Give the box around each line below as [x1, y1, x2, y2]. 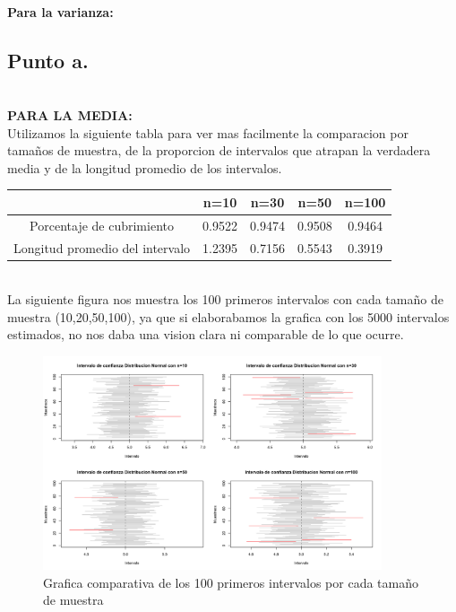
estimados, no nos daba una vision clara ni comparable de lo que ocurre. [7, 325, 404, 344]
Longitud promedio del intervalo [13, 238, 191, 257]
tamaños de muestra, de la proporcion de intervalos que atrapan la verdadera [7, 141, 431, 160]
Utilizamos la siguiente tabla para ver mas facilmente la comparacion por [7, 123, 409, 142]
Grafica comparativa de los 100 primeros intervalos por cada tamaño [43, 573, 418, 591]
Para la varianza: [7, 2, 114, 21]
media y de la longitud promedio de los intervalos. [7, 158, 282, 177]
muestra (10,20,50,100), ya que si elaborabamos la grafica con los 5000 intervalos [7, 307, 450, 326]
